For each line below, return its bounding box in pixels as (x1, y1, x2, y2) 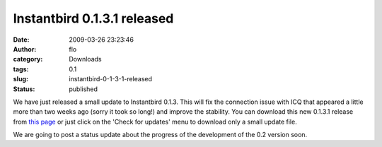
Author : (13, 45, 37, 53)
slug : (13, 75, 28, 83)
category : (13, 55, 43, 64)
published (69, 85, 98, 93)
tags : (13, 64, 29, 73)
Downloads (69, 55, 102, 64)
